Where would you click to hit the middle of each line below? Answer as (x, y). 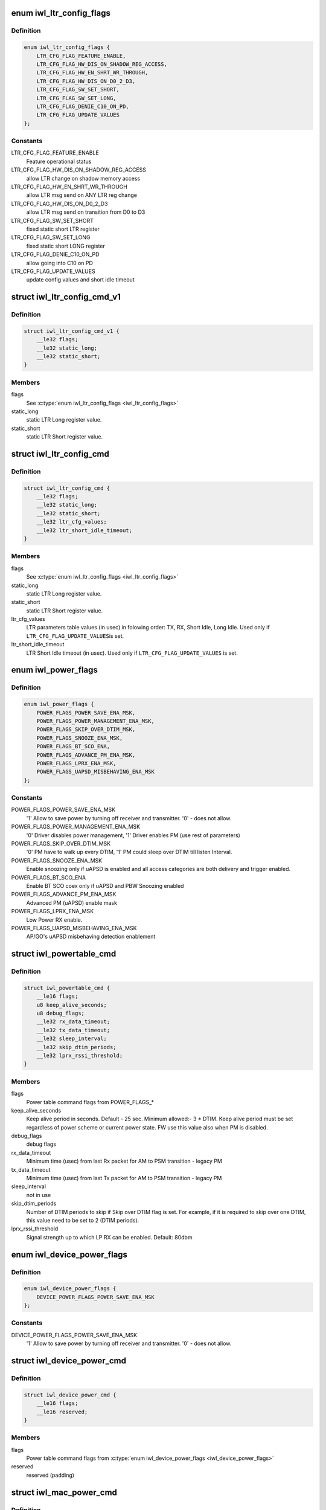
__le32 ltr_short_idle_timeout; (85, 530)
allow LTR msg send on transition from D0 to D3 (86, 212)
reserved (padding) (50, 1475)
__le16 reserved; (62, 1412)
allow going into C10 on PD (60, 263)
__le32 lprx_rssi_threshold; (80, 1055)
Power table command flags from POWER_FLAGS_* (90, 1102)
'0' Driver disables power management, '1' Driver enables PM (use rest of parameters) (133, 835)
